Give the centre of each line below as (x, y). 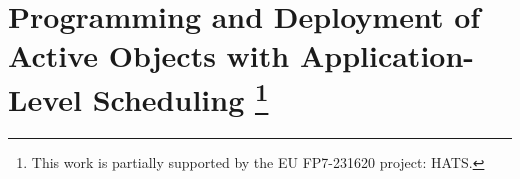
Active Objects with (149, 55)
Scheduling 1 (180, 96)
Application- (387, 55)
